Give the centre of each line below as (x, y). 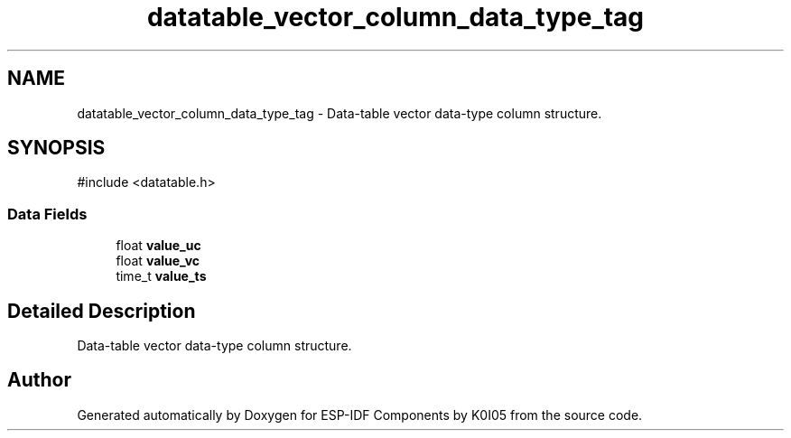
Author (39, 380)
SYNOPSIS (56, 148)
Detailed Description (102, 311)
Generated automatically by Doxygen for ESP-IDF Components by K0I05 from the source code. (360, 415)
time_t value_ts (161, 276)
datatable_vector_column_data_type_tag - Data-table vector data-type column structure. (340, 113)
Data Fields (47, 214)
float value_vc (158, 261)
